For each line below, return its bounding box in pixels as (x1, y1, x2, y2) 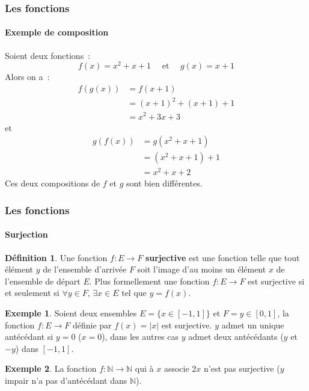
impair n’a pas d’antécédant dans (5, 374, 127, 386)
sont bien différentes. (126, 177, 203, 189)
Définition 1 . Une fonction (5, 251, 108, 263)
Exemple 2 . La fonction (5, 362, 97, 375)
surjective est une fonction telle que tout (145, 251, 300, 263)
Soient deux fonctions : (5, 49, 91, 61)
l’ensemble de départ (5, 274, 81, 287)
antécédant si (5, 330, 54, 343)
